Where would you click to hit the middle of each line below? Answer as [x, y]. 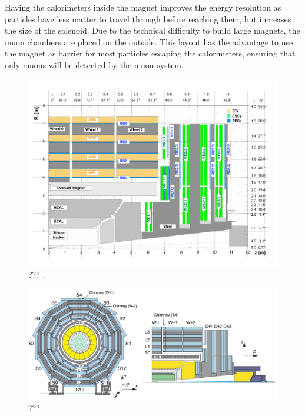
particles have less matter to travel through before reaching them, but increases [148, 19]
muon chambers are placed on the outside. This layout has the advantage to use [149, 41]
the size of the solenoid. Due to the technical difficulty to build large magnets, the [152, 30]
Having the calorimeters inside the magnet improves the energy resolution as [143, 7]
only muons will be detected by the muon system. [94, 64]
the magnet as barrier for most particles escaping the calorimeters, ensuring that [150, 53]
